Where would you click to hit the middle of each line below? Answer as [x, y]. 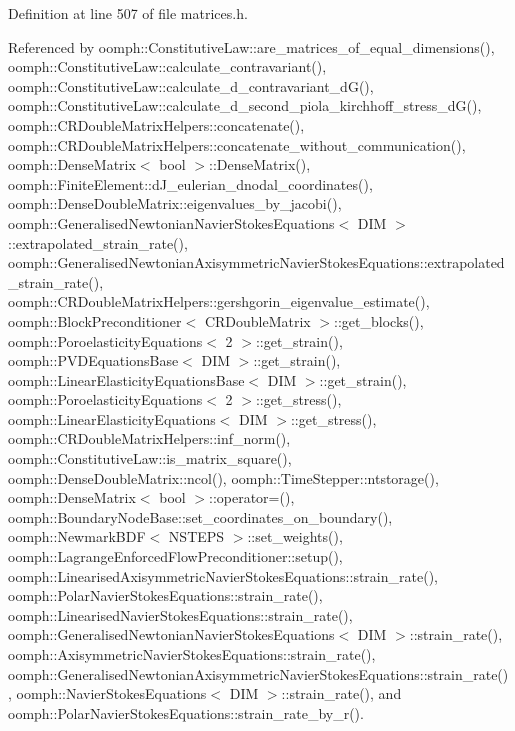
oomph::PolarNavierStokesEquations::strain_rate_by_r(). [186, 712]
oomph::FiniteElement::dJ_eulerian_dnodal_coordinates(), [190, 183]
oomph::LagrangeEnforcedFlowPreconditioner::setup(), [175, 556]
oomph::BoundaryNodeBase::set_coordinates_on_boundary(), [200, 516]
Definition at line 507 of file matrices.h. [128, 13]
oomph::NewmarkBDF [77, 536]
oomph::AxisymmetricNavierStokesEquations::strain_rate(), [192, 654]
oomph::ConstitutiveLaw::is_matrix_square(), [150, 458]
